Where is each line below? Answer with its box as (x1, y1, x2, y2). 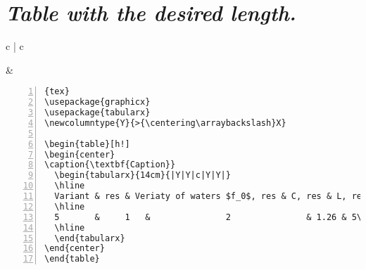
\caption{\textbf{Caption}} (44, 160, 176, 170)
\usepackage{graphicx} (44, 97, 151, 108)
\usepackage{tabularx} (44, 108, 151, 118)
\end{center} (44, 243, 105, 254)
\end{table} (44, 254, 100, 264)
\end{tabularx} (54, 233, 125, 243)
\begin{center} (44, 149, 115, 160)
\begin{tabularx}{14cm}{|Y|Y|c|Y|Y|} (54, 170, 231, 181)
